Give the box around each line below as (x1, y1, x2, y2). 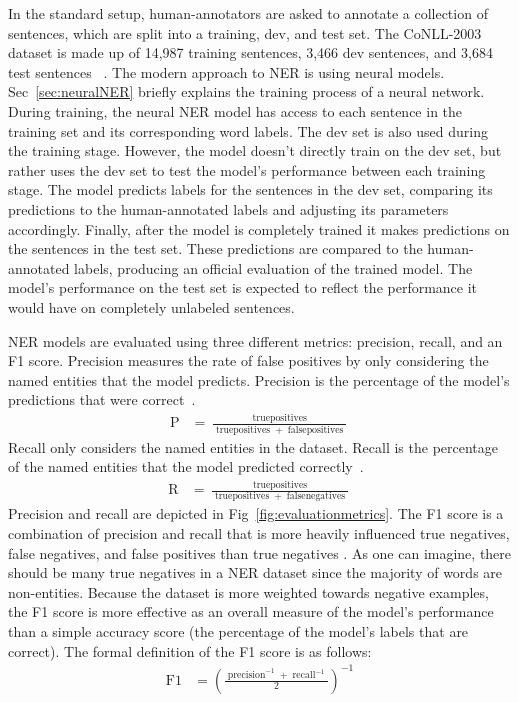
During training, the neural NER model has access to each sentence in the (8, 100, 463, 121)
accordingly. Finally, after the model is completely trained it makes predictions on (8, 218, 510, 239)
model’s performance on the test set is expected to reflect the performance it (8, 277, 478, 298)
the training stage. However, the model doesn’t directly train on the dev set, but (8, 140, 502, 161)
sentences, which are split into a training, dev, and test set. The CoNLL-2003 (8, 22, 482, 43)
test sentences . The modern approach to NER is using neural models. (8, 61, 445, 82)
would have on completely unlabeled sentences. (8, 296, 295, 317)
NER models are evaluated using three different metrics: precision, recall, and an (8, 330, 503, 351)
